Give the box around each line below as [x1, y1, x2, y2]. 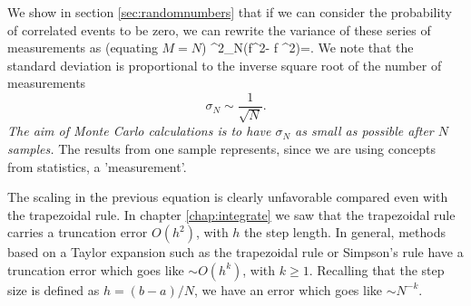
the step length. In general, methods [244, 223, 446, 242]
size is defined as [7, 280, 100, 299]
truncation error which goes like [7, 260, 184, 279]
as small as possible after [295, 121, 434, 140]
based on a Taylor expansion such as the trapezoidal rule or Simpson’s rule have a [7, 243, 464, 262]
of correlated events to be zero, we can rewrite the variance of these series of [7, 20, 431, 39]
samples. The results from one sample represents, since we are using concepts [7, 139, 436, 158]
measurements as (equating [7, 38, 158, 57]
